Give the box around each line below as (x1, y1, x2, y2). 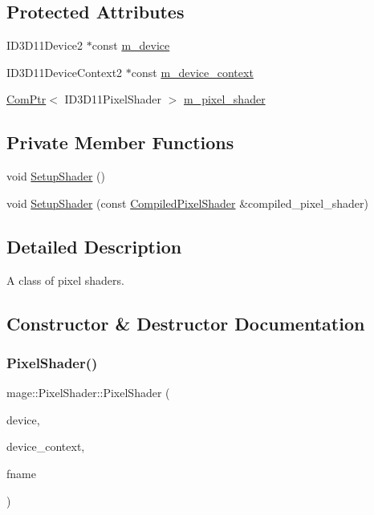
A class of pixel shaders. (6, 271, 124, 288)
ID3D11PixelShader (64, 91, 161, 107)
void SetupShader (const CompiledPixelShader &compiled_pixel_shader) (6, 194, 368, 211)
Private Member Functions (6, 130, 234, 155)
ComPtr (6, 91, 47, 107)
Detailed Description (6, 233, 182, 258)
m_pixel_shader (184, 91, 266, 107)
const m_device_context (131, 63, 254, 80)
